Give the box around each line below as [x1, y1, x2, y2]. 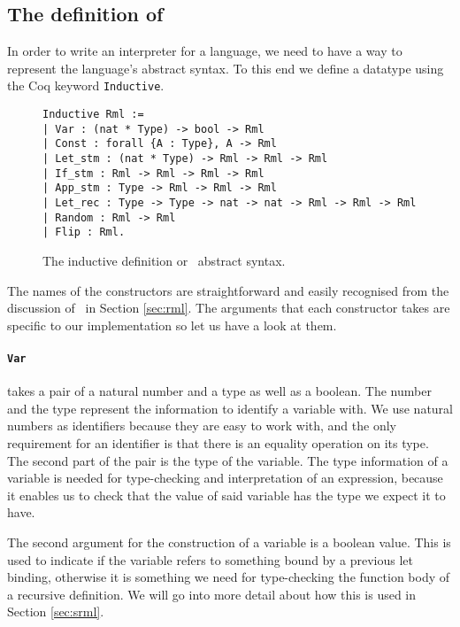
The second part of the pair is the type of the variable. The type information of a [7, 451, 448, 469]
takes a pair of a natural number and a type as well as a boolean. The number [7, 382, 432, 400]
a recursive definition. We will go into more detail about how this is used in [7, 584, 417, 603]
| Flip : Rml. [42, 226, 126, 239]
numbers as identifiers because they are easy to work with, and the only [7, 416, 396, 435]
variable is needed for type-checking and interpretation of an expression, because [7, 468, 443, 487]
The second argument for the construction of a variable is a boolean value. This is [7, 532, 451, 551]
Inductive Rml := [42, 108, 144, 121]
